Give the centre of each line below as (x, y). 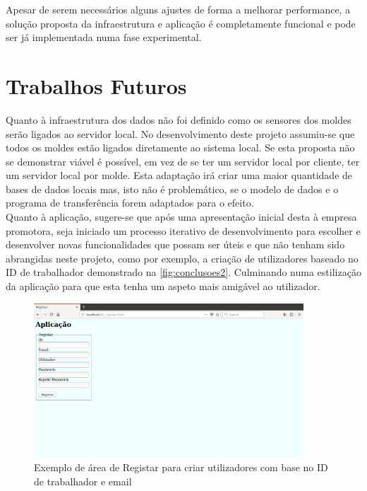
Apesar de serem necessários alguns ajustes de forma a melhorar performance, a (178, 9)
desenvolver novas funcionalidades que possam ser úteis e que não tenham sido (175, 244)
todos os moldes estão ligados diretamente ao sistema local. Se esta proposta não (180, 148)
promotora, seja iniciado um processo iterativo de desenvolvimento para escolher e (183, 230)
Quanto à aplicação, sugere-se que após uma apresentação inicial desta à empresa (181, 217)
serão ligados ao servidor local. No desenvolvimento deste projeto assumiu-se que (180, 133)
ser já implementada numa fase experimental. (104, 37)
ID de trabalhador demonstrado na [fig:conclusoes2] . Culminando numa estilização (183, 272)
